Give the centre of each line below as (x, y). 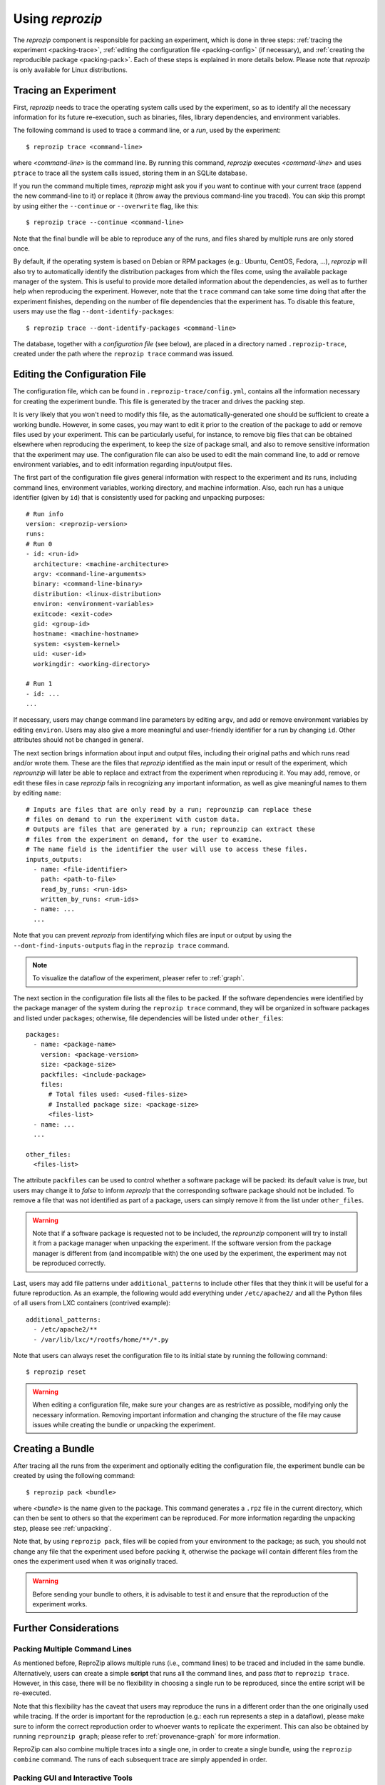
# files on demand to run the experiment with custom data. (133, 819)
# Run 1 (39, 684)
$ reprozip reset (56, 1372)
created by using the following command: (74, 1476)
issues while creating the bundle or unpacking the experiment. (124, 1424)
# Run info (45, 514)
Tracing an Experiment (65, 90)
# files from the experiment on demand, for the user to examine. (144, 839)
